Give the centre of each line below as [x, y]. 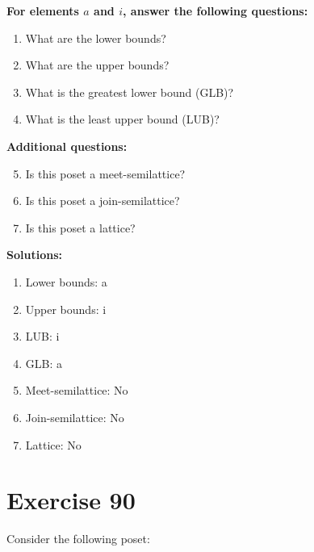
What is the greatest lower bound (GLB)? [130, 92]
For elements [43, 10]
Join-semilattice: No [75, 417]
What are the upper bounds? [97, 65]
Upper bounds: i [66, 309]
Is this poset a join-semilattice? [103, 201]
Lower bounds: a [66, 281]
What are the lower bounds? [96, 38]
